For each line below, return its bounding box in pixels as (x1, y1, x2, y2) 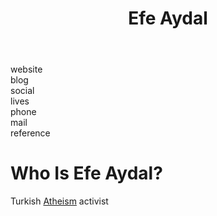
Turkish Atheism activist (10, 195, 109, 207)
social (10, 85, 35, 97)
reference (10, 127, 51, 139)
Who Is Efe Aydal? (10, 162, 163, 185)
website (10, 63, 43, 76)
